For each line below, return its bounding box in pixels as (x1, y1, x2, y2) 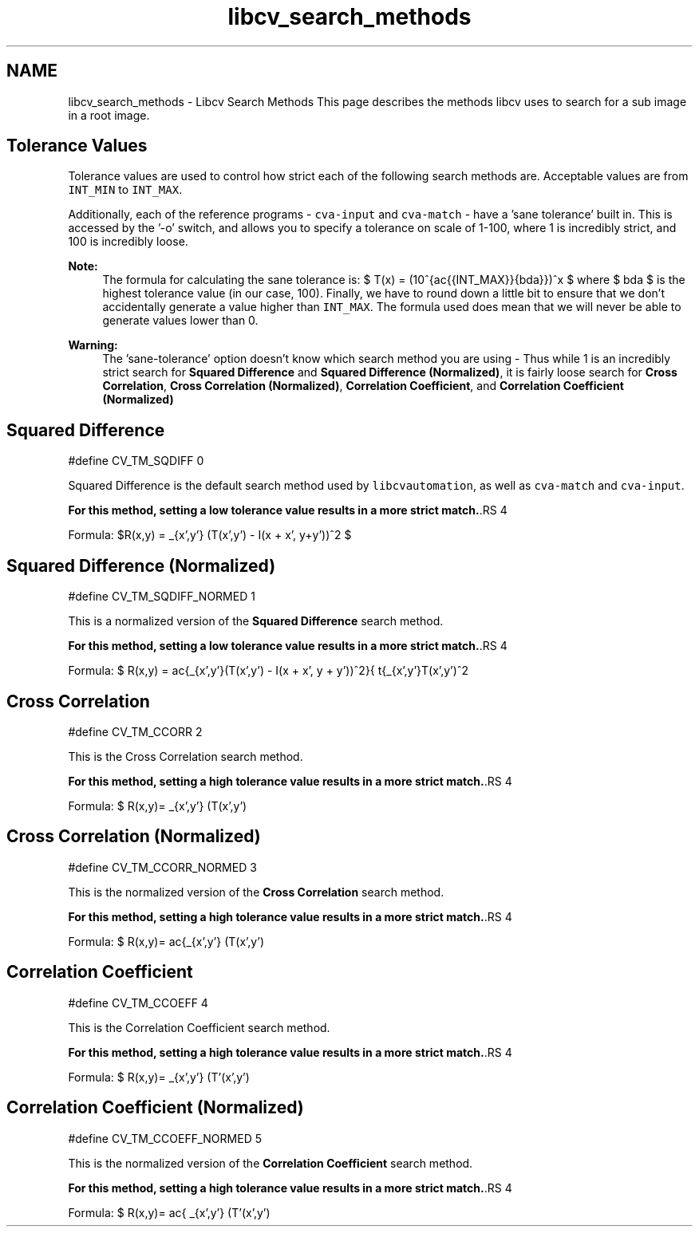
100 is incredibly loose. (68, 234, 188, 249)
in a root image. (68, 108, 150, 122)
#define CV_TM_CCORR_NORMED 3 (68, 860, 257, 874)
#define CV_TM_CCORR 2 (68, 724, 203, 739)
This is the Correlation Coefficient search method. (68, 1020, 330, 1034)
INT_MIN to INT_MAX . (68, 183, 183, 197)
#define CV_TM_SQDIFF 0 (68, 454, 204, 468)
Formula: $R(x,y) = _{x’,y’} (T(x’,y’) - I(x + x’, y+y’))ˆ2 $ (68, 528, 352, 542)
